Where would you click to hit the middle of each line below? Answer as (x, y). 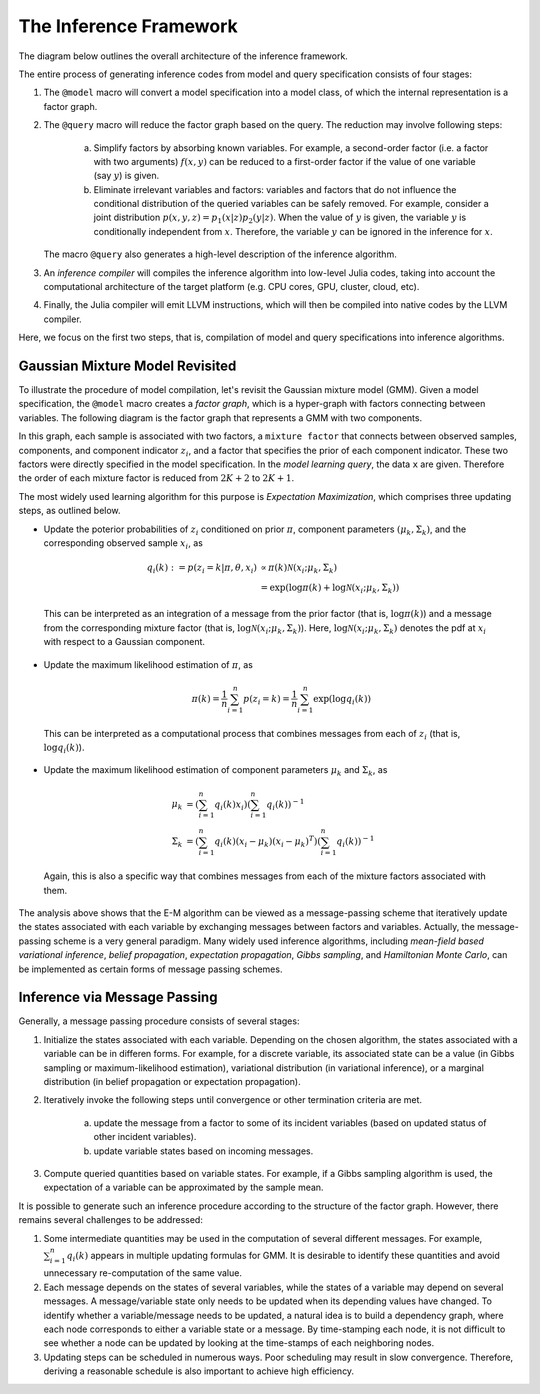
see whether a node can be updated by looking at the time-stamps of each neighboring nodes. (239, 1343)
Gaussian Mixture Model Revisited (127, 366)
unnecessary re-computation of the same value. (142, 1273)
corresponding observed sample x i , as (123, 544)
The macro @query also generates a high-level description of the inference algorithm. (220, 254)
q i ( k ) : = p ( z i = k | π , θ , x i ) (202, 568)
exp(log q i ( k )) (342, 700)
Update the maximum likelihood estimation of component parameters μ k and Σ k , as (215, 771)
